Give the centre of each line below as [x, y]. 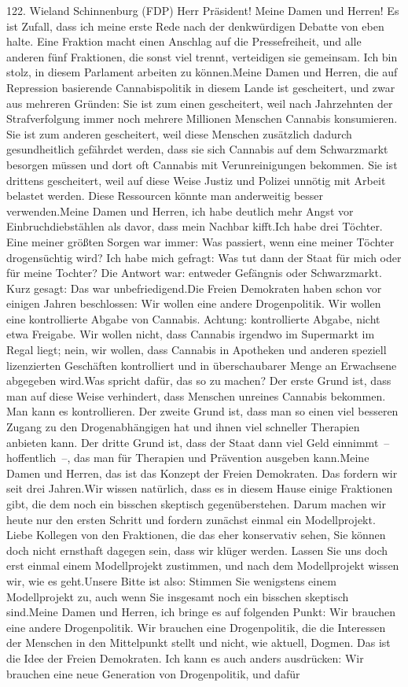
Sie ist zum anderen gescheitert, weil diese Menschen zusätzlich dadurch [179, 133]
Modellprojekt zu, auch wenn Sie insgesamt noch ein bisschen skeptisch [178, 596]
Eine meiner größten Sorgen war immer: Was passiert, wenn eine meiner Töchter [200, 241]
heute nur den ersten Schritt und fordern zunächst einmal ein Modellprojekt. [191, 519]
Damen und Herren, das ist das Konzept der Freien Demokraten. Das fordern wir [202, 473]
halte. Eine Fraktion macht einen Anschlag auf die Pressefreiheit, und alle [184, 41]
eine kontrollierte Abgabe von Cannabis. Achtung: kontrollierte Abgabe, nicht [193, 318]
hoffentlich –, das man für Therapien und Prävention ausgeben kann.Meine [188, 458]
